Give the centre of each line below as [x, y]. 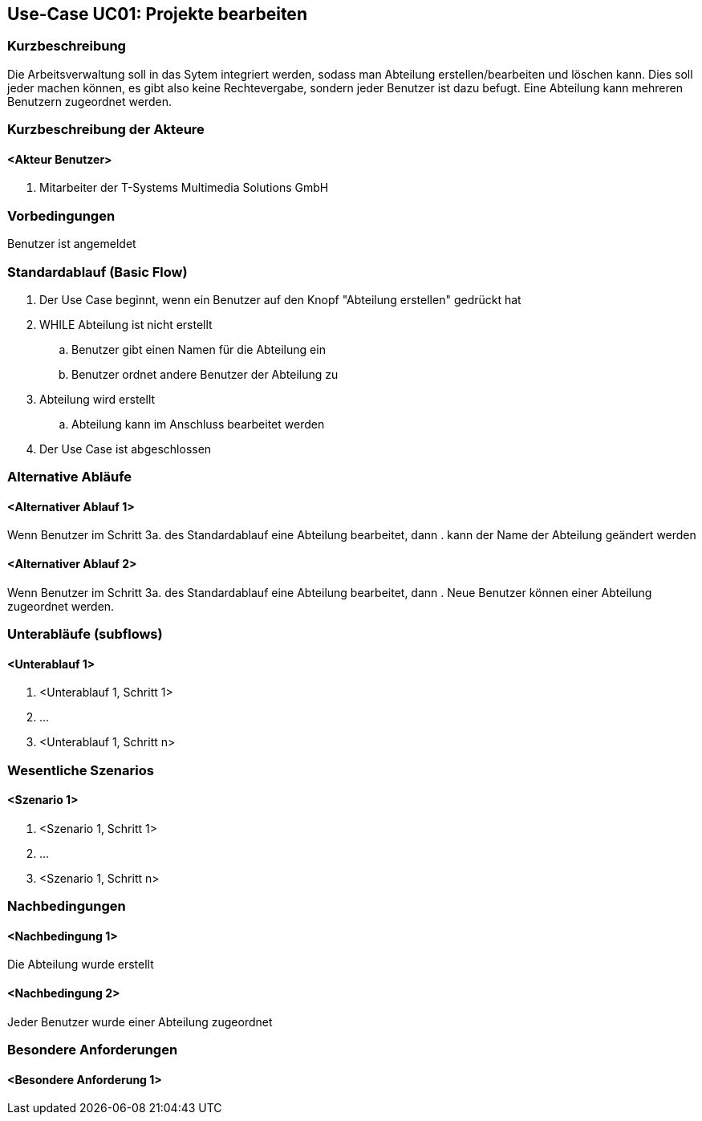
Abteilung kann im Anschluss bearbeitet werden [198, 424]
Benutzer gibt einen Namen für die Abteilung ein [199, 349]
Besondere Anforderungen [93, 1050]
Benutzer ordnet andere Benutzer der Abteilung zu [205, 374]
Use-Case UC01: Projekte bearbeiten [157, 14]
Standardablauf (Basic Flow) [97, 272]
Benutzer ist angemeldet [72, 244]
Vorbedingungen [61, 215]
